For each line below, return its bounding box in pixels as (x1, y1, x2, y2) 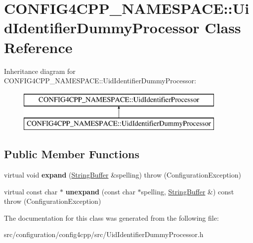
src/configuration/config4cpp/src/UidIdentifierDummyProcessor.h (4, 229, 204, 240)
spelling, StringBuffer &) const (141, 186, 234, 196)
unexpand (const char (65, 186, 135, 196)
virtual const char (4, 186, 58, 196)
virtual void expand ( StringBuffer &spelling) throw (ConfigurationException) (4, 170, 241, 180)
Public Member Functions (4, 146, 139, 162)
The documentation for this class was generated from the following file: (4, 212, 219, 223)
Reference (4, 37, 73, 57)
